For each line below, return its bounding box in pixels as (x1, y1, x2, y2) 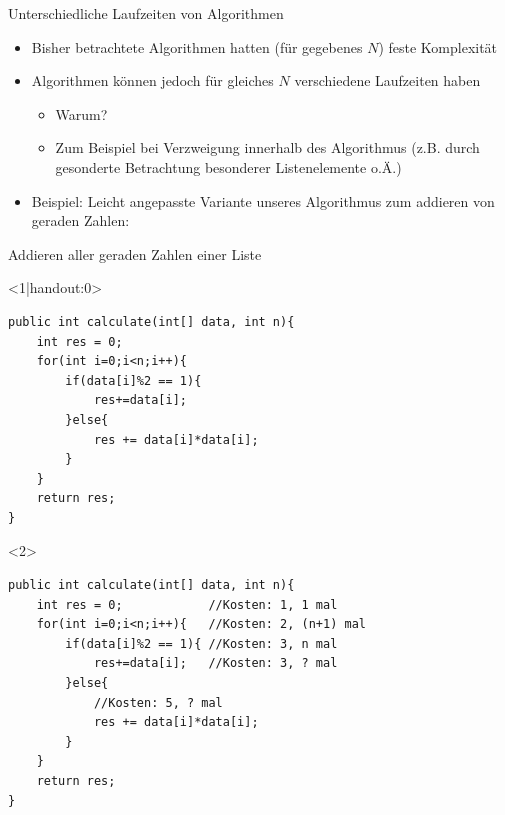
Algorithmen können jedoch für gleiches (31, 70, 274, 91)
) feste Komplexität (378, 36, 498, 57)
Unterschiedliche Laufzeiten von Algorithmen (8, 3, 284, 23)
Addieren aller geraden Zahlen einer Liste (8, 243, 262, 264)
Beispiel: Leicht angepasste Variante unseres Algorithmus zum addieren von (31, 190, 495, 211)
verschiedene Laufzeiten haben (294, 70, 481, 91)
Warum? (55, 103, 108, 124)
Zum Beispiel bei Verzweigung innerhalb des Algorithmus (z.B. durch (55, 137, 480, 158)
